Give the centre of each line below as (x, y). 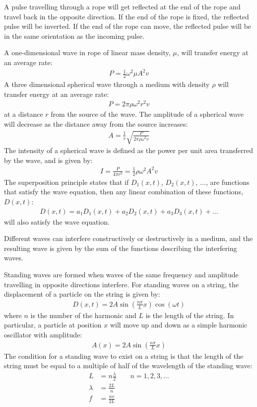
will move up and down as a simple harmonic (179, 325)
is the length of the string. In (190, 315)
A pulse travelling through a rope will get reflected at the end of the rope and (122, 6)
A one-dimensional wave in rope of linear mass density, (87, 52)
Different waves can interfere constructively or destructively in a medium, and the (128, 238)
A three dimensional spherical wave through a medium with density (107, 84)
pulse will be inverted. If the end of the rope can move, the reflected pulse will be (128, 26)
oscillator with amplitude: (43, 335)
